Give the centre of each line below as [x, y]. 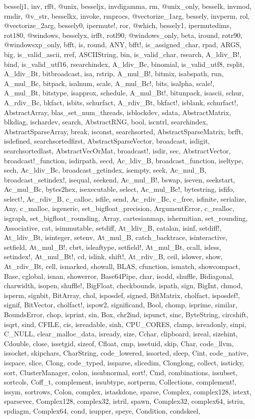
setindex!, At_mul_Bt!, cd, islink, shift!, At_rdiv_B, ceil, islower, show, [113, 256]
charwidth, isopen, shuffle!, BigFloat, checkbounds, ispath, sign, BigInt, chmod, [123, 285]
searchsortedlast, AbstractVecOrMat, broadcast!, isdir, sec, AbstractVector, [117, 150]
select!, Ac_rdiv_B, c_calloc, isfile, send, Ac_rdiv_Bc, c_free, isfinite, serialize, [125, 198]
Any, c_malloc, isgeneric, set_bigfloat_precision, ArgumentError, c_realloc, [119, 208]
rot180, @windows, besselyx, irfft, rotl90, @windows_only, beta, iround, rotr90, [123, 35]
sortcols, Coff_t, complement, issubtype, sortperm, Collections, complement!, [120, 382]
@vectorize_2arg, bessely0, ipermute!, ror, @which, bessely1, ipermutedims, [118, 25]
